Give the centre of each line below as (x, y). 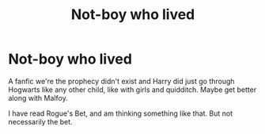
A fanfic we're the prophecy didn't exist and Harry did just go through (121, 81)
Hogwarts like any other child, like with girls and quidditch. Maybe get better (132, 90)
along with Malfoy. (38, 98)
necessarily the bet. (40, 121)
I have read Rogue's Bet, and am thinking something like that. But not (121, 113)
